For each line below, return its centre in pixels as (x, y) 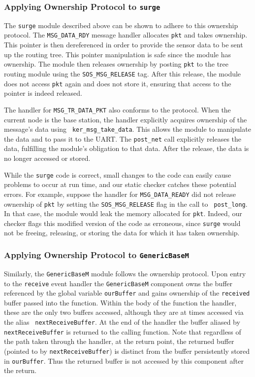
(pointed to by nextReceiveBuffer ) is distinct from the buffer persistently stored (127, 351)
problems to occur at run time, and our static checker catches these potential (120, 184)
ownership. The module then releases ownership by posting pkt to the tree (116, 64)
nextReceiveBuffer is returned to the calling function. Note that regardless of (123, 331)
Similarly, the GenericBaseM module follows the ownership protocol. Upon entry (125, 273)
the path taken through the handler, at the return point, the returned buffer (119, 341)
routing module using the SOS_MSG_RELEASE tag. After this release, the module (123, 73)
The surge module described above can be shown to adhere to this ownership (121, 25)
